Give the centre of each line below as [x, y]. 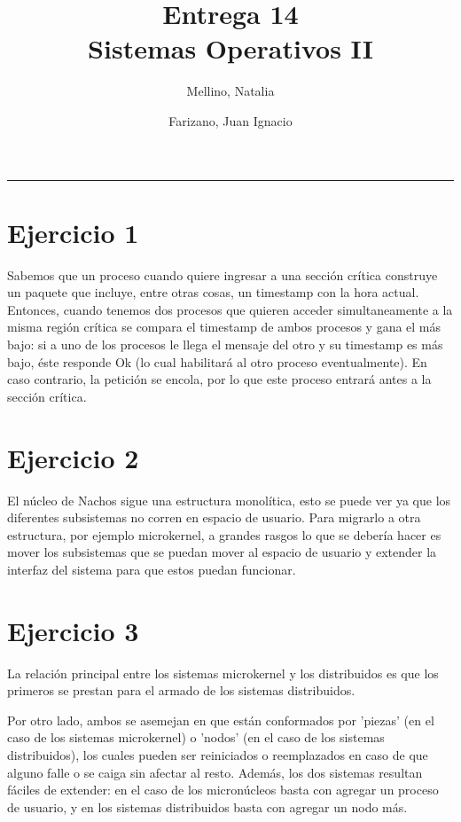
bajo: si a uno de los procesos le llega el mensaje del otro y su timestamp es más [225, 344]
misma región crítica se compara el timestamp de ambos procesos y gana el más [224, 327]
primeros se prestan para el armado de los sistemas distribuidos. [181, 690]
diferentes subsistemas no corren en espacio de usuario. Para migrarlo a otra [214, 517]
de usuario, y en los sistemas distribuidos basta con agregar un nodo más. [207, 806]
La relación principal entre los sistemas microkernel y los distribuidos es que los [223, 673]
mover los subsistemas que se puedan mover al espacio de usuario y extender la [222, 552]
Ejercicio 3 [73, 630]
